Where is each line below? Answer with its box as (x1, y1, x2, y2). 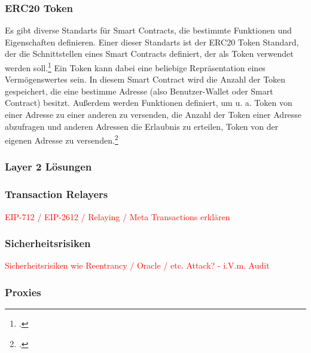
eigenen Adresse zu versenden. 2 (5, 132, 118, 146)
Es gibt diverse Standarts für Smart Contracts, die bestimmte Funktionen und (5, 24, 292, 36)
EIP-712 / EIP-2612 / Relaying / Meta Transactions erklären (5, 210, 230, 223)
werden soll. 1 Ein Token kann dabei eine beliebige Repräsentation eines (5, 60, 266, 74)
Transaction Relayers (5, 187, 108, 202)
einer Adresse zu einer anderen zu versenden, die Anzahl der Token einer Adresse (5, 108, 302, 121)
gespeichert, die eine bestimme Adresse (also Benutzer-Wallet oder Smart (5, 84, 273, 97)
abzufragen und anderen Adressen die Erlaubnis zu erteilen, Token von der (5, 120, 279, 132)
